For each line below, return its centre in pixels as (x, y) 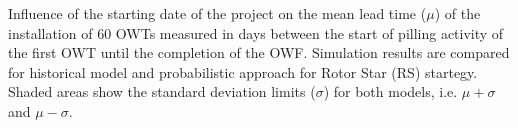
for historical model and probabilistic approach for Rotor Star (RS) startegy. (243, 71)
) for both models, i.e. (390, 91)
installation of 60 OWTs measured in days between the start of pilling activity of (256, 32)
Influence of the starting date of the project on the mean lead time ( (217, 13)
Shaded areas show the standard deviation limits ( (162, 91)
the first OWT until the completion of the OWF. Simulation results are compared (259, 52)
